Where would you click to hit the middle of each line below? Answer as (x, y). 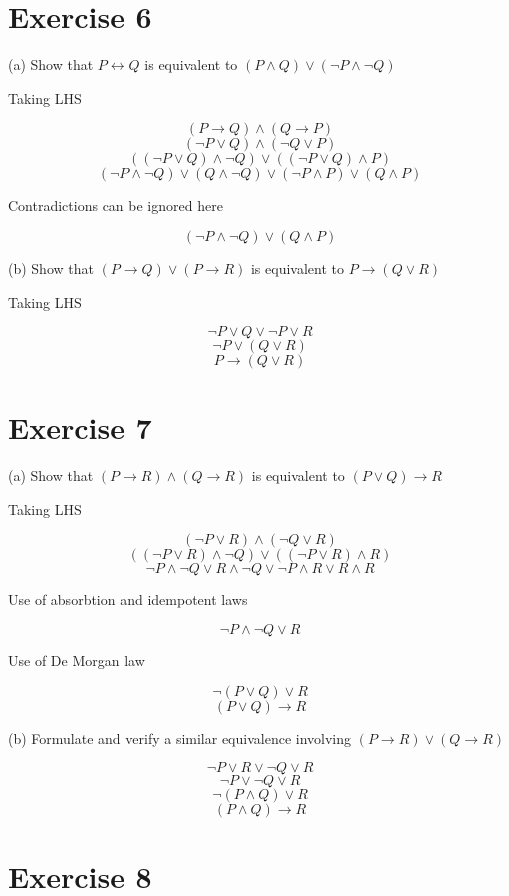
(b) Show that (51, 267)
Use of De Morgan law (76, 660)
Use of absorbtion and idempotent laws (128, 599)
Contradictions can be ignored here (115, 205)
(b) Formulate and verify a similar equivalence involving (180, 737)
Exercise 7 (80, 427)
